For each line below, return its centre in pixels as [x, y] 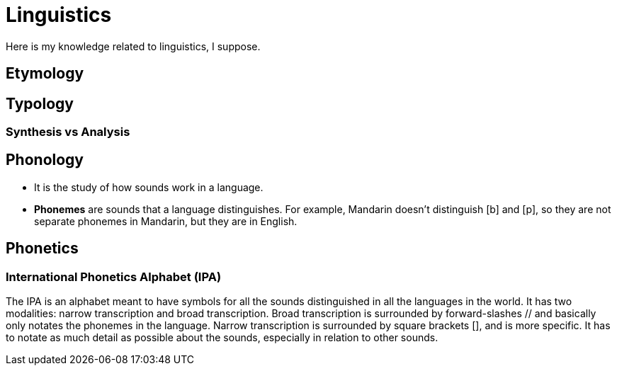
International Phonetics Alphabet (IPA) [114, 276]
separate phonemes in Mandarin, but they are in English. [166, 221]
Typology [40, 103]
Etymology [45, 74]
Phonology [45, 160]
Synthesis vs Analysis [68, 132]
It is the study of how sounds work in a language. [149, 187]
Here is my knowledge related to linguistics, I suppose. [133, 46]
